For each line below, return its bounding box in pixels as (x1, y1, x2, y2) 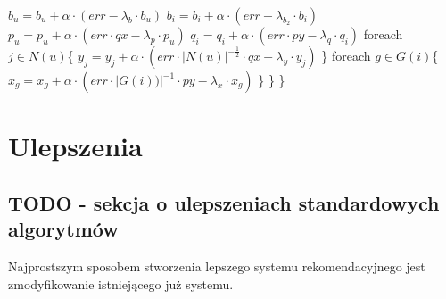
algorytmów (8, 215, 119, 243)
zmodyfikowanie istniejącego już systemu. (8, 274, 234, 293)
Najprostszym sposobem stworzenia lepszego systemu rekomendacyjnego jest (8, 256, 425, 275)
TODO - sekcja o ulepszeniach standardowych (8, 188, 440, 216)
